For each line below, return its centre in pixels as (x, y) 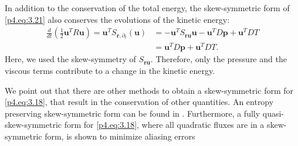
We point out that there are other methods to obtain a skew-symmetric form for (149, 90)
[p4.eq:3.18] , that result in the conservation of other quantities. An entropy (139, 102)
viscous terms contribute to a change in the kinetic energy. (110, 70)
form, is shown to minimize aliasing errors (120, 136)
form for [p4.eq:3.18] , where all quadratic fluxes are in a (164, 125)
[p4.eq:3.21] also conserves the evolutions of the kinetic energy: (117, 19)
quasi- (273, 113)
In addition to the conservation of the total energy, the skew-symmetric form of (147, 8)
